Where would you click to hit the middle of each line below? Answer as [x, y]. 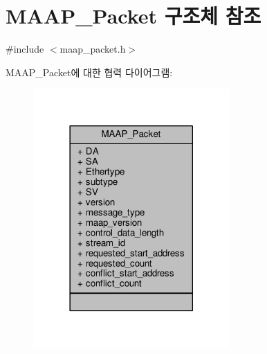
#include [25, 49]
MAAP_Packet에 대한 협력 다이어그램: [89, 72]
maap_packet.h [93, 49]
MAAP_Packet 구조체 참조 [133, 16]
